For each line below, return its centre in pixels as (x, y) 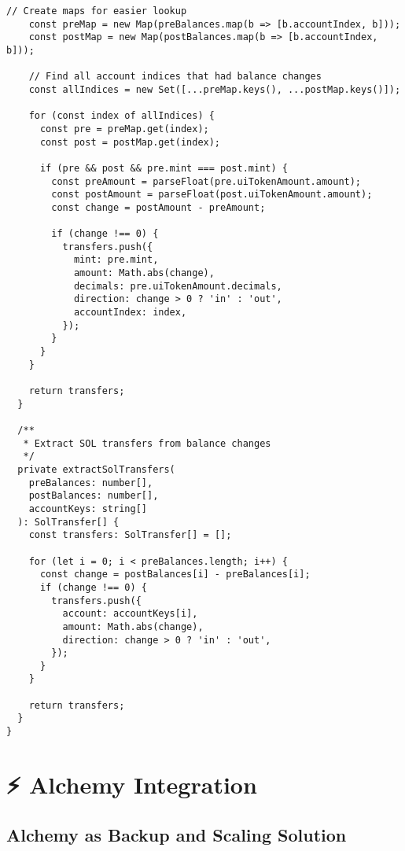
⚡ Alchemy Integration (132, 784)
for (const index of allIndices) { (121, 116)
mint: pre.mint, (116, 260)
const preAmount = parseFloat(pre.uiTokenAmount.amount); (206, 181)
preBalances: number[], (91, 483)
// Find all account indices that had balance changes (175, 77)
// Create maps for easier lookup (97, 11)
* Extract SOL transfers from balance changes (147, 443)
